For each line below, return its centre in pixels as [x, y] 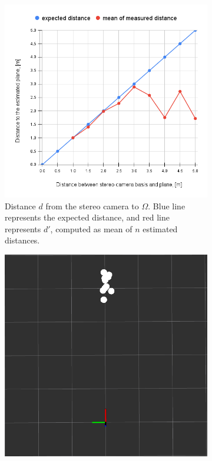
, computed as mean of [91, 228]
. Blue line [167, 206]
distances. [22, 240]
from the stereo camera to [92, 206]
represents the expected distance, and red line [87, 217]
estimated [160, 228]
